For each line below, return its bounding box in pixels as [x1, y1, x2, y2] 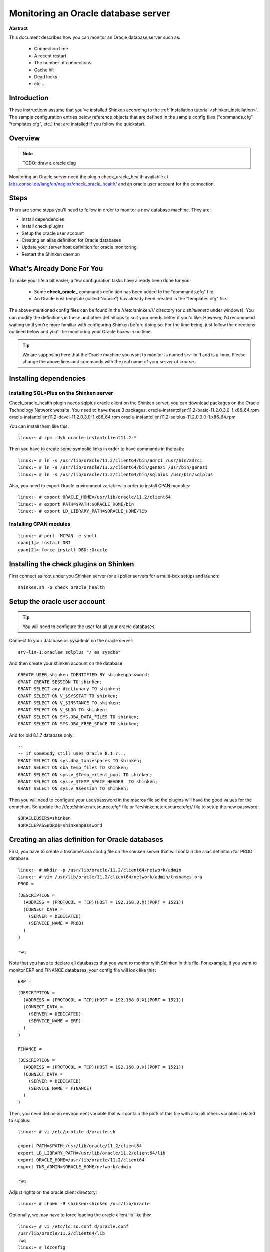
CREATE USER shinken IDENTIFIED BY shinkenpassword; [18, 672, 150, 678]
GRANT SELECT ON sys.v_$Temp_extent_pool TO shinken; [18, 772, 152, 777]
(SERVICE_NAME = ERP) [28, 1018, 82, 1024]
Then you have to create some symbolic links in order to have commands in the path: [9, 446, 184, 452]
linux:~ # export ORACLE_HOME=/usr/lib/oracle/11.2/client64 [18, 494, 171, 500]
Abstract [9, 25, 28, 31]
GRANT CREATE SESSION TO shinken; [18, 679, 102, 685]
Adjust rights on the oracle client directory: [9, 1189, 97, 1195]
